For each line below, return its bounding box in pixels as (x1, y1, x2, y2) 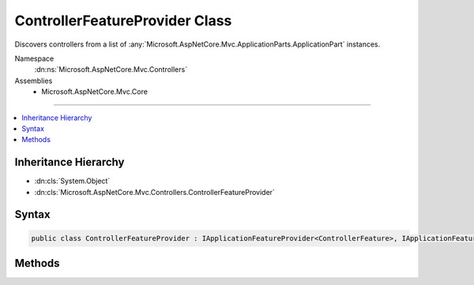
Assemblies (14, 76, 53, 85)
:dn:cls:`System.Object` (34, 176, 111, 186)
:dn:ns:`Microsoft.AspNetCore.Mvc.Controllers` (34, 65, 188, 74)
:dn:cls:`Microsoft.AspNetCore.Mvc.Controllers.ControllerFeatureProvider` (34, 187, 276, 197)
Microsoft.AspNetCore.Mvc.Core (41, 87, 148, 96)
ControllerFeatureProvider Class (14, 12, 232, 29)
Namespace (14, 54, 55, 63)
